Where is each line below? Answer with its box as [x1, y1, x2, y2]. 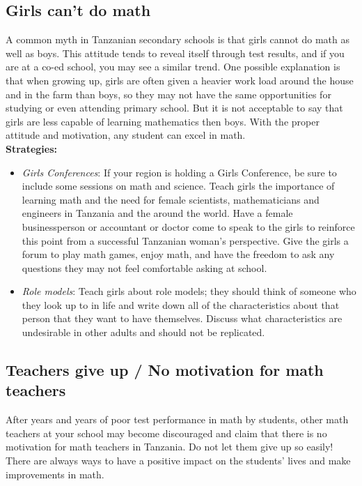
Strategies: [6, 141, 58, 155]
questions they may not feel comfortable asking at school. [22, 260, 267, 275]
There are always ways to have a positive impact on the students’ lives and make [6, 453, 351, 468]
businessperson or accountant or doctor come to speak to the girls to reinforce [22, 219, 355, 234]
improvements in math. [6, 466, 104, 481]
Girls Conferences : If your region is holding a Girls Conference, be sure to [22, 165, 337, 179]
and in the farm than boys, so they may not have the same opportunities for [6, 86, 331, 101]
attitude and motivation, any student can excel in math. [6, 128, 246, 142]
